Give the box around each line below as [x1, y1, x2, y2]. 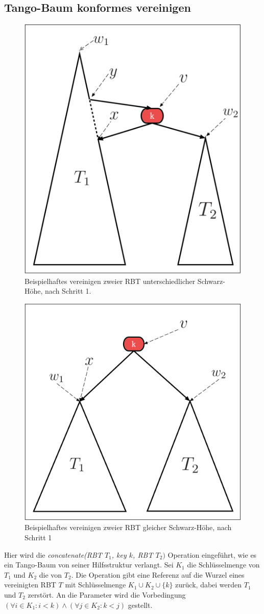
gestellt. [128, 599, 153, 610]
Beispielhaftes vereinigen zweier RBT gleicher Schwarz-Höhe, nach [25, 522, 232, 533]
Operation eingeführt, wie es [167, 549, 257, 560]
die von [39, 569, 62, 580]
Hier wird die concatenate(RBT [4, 549, 102, 560]
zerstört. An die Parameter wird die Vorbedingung [28, 589, 186, 600]
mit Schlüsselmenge [65, 579, 126, 590]
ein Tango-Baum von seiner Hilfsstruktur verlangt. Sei [4, 559, 174, 570]
